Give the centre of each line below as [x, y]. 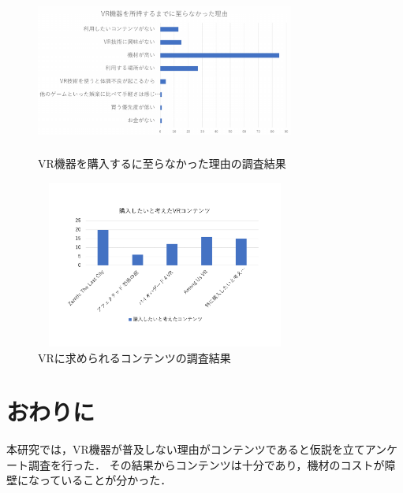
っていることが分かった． [105, 480]
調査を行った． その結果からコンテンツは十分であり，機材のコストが [206, 464]
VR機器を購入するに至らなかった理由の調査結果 [162, 163]
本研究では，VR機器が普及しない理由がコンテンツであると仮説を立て [186, 449]
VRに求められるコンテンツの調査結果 [134, 357]
